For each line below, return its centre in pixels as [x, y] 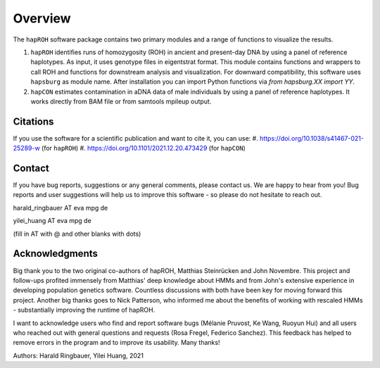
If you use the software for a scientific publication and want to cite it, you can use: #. [135, 138]
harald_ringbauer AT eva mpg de [61, 208]
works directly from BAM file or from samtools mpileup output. [121, 101]
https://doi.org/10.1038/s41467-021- [311, 138]
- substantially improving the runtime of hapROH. [84, 310]
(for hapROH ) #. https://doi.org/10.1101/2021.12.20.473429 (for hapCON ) [143, 148]
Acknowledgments [56, 254]
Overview [42, 18]
